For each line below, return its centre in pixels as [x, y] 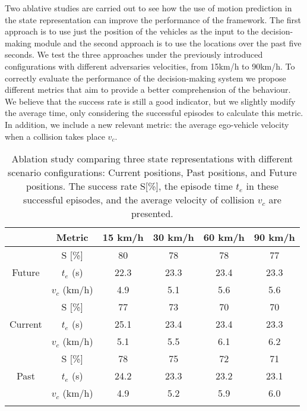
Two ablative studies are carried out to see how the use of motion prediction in [148, 8]
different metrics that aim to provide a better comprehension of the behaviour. [148, 90]
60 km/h [224, 237]
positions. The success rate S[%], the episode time [129, 186]
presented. [152, 214]
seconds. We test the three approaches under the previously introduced [134, 54]
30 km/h [173, 237]
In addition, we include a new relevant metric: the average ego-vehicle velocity [147, 124]
